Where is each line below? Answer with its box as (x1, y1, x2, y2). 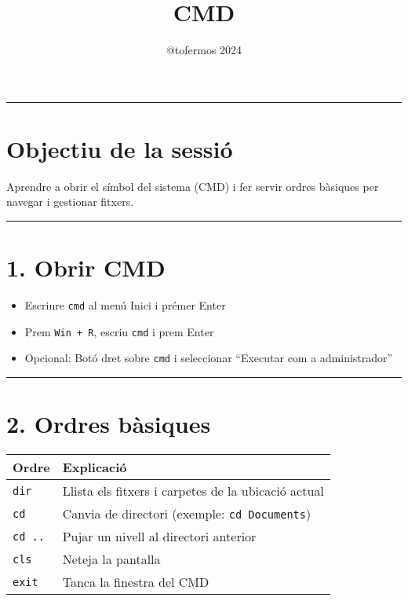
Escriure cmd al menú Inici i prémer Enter (24, 297, 226, 313)
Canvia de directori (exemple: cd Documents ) (62, 504, 311, 523)
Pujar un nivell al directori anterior (62, 527, 257, 546)
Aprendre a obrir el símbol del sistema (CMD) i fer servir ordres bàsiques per (6, 178, 379, 194)
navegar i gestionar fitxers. (6, 193, 134, 210)
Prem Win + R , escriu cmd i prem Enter (24, 323, 214, 339)
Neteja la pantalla (62, 550, 161, 569)
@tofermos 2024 (166, 42, 242, 58)
